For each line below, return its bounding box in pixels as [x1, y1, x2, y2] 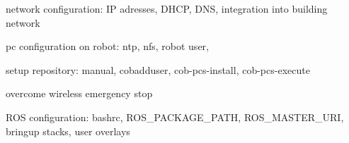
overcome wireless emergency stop [6, 86, 153, 101]
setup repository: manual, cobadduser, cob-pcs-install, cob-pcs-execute [6, 62, 310, 77]
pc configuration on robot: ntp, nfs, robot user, [6, 39, 209, 54]
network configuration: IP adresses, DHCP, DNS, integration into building [6, 1, 328, 15]
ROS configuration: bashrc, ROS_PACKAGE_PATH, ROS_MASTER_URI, [6, 109, 344, 124]
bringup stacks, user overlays [6, 123, 130, 138]
